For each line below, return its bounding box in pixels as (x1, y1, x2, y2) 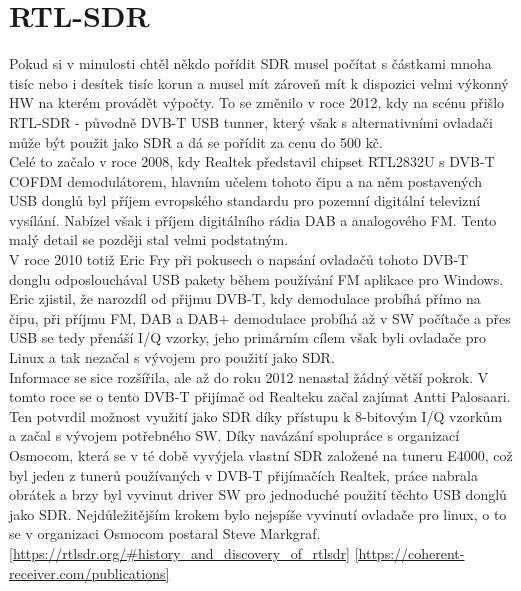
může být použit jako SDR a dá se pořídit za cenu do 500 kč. (9, 131, 383, 152)
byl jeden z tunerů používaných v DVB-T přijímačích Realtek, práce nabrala (9, 464, 478, 485)
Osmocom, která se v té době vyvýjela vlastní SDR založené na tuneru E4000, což (9, 445, 513, 465)
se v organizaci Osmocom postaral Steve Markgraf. (9, 523, 321, 544)
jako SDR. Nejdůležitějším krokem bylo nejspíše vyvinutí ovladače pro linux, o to (9, 503, 507, 524)
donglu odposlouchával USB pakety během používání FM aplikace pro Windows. (9, 268, 504, 289)
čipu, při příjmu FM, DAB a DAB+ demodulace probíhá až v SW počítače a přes (9, 307, 511, 328)
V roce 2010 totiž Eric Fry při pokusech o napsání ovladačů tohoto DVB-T (9, 249, 469, 270)
